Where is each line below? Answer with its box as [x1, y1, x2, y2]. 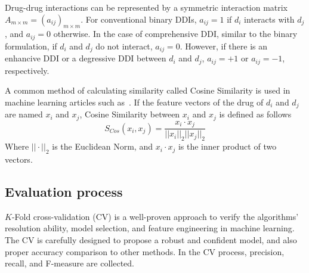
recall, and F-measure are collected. [5, 257, 134, 269]
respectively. [5, 64, 50, 76]
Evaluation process [5, 182, 123, 200]
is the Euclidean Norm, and [52, 140, 153, 153]
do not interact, [95, 39, 153, 52]
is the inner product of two [178, 140, 277, 153]
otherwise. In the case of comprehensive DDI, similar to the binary [53, 27, 298, 40]
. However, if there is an [180, 39, 267, 52]
